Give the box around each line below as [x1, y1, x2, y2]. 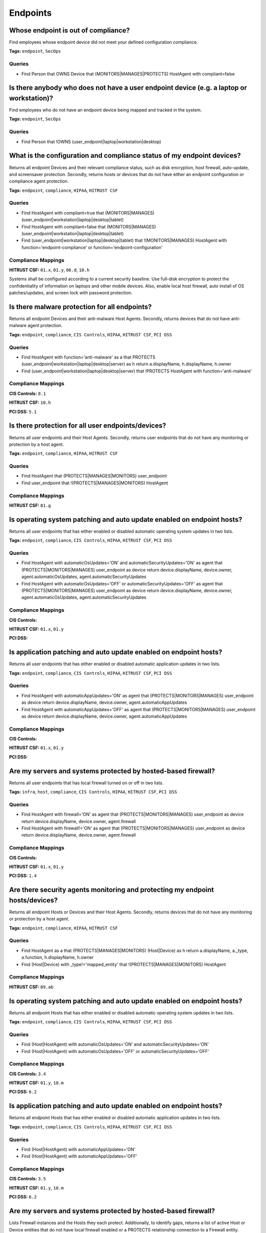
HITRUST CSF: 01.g [9, 503, 51, 508]
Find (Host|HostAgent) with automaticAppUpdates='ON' [21, 1146, 135, 1152]
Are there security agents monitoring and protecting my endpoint [9, 886, 214, 894]
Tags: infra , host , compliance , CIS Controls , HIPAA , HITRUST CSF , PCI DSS [9, 789, 177, 795]
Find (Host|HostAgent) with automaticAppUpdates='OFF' [21, 1153, 137, 1159]
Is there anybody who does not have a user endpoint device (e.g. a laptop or [9, 84, 247, 92]
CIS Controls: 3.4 [9, 1071, 46, 1077]
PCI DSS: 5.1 [9, 408, 37, 414]
